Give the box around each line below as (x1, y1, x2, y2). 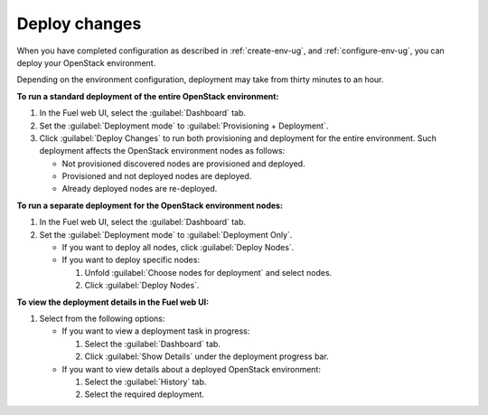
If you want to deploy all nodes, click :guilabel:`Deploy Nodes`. (61, 242, 295, 253)
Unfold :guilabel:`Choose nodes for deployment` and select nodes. (84, 267, 333, 278)
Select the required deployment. (84, 389, 205, 400)
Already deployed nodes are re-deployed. (61, 184, 218, 194)
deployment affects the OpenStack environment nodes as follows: (39, 146, 286, 156)
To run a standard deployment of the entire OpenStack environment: (16, 90, 279, 101)
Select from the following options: (39, 313, 165, 324)
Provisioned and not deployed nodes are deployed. (61, 171, 252, 182)
